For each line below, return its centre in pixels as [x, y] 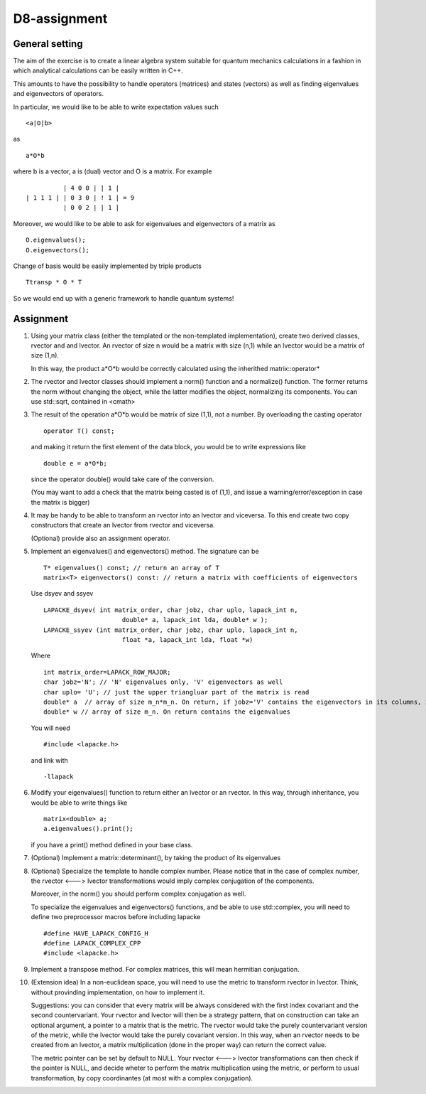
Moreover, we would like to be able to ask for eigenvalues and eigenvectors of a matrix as [144, 223]
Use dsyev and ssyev [62, 594]
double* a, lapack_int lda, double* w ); [195, 620]
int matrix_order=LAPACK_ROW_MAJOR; [107, 672]
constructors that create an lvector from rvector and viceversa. [123, 525]
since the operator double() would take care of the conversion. [122, 479]
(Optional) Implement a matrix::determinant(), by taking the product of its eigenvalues [156, 858]
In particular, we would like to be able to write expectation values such [116, 107]
